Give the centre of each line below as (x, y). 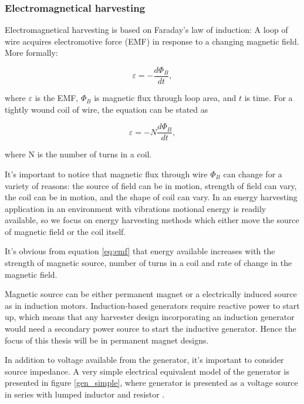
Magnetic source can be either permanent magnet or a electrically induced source (151, 294)
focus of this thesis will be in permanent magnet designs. (107, 340)
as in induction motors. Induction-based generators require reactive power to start (152, 305)
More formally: (31, 53)
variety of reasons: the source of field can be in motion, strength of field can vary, (151, 185)
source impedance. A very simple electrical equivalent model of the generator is (147, 371)
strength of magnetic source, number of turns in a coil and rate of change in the (148, 263)
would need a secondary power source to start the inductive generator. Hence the (151, 329)
